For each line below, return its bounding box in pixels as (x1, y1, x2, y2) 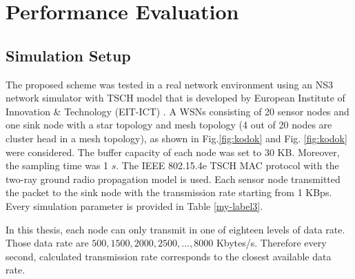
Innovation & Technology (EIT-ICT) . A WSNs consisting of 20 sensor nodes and (6, 104, 349, 118)
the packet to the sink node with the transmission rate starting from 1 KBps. (6, 185, 332, 200)
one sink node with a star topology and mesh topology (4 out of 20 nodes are (6, 117, 332, 132)
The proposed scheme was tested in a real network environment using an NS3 (6, 77, 333, 91)
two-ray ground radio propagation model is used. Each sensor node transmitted (6, 171, 341, 186)
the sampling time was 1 (6, 158, 109, 173)
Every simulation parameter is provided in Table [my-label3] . (6, 198, 263, 213)
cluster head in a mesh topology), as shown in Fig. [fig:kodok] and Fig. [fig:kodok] (6, 131, 347, 145)
